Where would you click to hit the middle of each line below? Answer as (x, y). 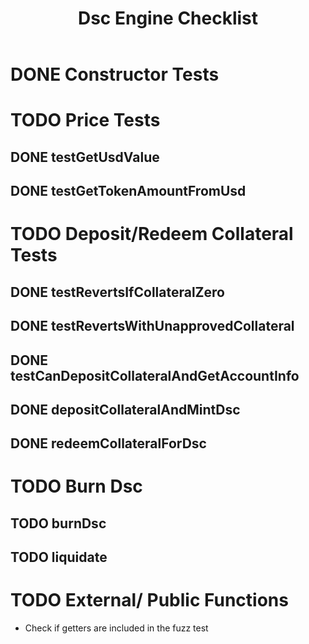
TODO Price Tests (85, 120)
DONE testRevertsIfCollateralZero (117, 292)
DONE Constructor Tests (115, 74)
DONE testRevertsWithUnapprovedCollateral (152, 326)
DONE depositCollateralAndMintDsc (125, 409)
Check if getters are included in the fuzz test (116, 628)
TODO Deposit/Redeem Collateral (152, 234)
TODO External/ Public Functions (149, 600)
